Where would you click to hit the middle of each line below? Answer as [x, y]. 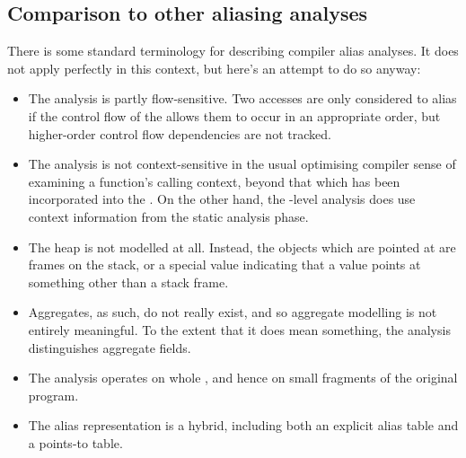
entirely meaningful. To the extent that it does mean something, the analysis [239, 329]
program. [53, 395]
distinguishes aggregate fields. [110, 347]
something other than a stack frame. [128, 282]
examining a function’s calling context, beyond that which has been [214, 181]
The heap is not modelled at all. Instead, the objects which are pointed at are [242, 247]
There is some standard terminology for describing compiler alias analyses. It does [233, 51]
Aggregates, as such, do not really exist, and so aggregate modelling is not [233, 312]
